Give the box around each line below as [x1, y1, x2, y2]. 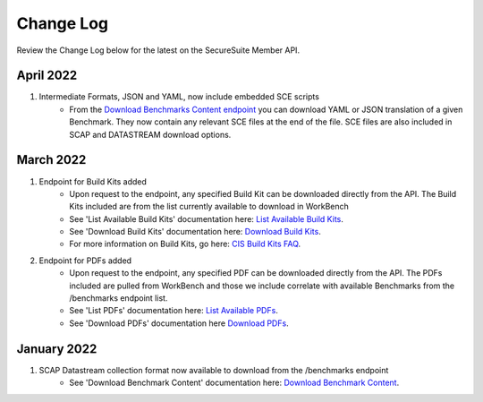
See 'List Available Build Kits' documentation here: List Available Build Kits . [69, 213, 344, 224]
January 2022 [16, 341, 97, 356]
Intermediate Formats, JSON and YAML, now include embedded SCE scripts [38, 91, 319, 102]
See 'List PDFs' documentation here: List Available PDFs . [69, 305, 279, 316]
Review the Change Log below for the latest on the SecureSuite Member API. [16, 45, 300, 56]
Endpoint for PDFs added [38, 255, 132, 266]
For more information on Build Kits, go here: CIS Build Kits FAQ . [69, 238, 301, 250]
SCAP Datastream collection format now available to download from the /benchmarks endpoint [38, 364, 389, 375]
